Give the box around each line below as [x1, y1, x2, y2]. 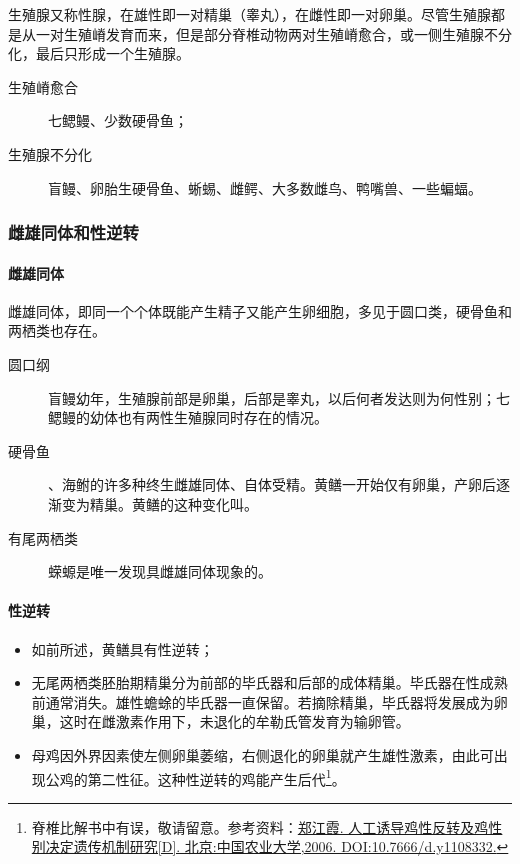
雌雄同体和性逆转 [8, 220, 139, 245]
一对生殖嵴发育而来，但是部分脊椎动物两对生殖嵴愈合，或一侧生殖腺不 [35, 23, 498, 44]
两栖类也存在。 [8, 320, 106, 341]
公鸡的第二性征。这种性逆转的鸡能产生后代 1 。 [45, 765, 346, 789]
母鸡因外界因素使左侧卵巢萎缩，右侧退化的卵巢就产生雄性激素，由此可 [31, 744, 494, 765]
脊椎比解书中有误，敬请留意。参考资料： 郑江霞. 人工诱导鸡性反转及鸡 [31, 816, 489, 837]
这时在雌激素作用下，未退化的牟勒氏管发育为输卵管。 [59, 711, 410, 732]
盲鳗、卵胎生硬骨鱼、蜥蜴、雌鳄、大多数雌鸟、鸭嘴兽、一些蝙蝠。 [48, 177, 482, 198]
